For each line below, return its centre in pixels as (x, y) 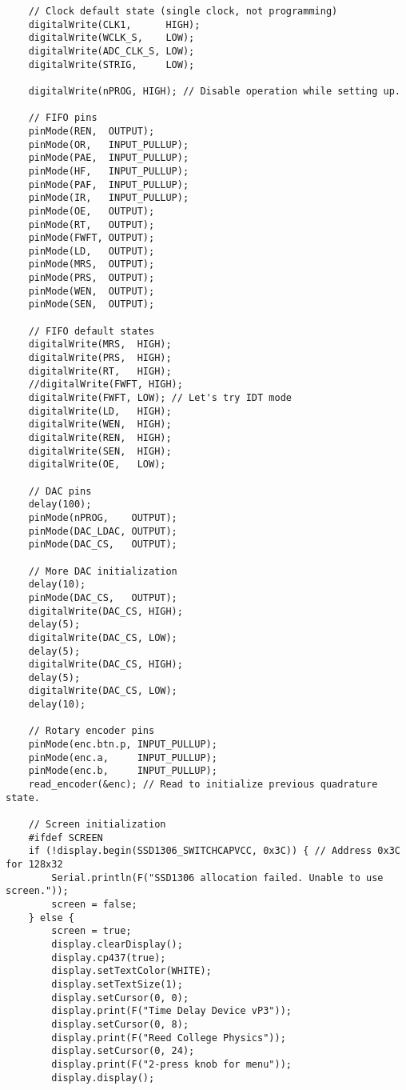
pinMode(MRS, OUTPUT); (92, 264)
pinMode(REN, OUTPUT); (92, 131)
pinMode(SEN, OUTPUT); (92, 305)
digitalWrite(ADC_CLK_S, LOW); (111, 51)
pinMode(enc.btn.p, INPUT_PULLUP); (123, 745)
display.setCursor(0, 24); (123, 1051)
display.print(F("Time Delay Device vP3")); (171, 1011)
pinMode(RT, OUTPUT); (92, 224)
